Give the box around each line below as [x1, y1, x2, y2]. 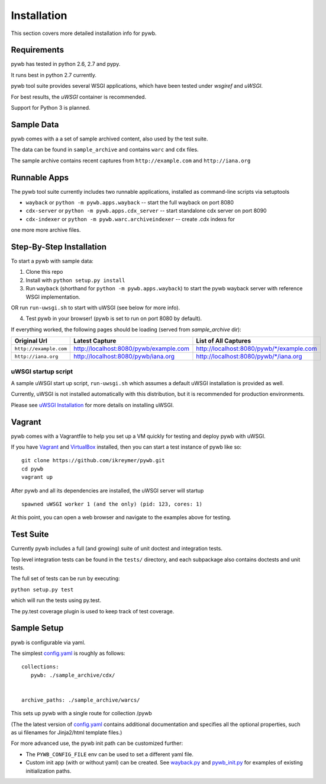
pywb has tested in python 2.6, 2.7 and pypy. [11, 60, 121, 68]
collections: [21, 664, 59, 670]
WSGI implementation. [25, 293, 80, 300]
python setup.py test [11, 586, 74, 593]
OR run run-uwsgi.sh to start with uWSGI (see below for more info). [11, 304, 180, 311]
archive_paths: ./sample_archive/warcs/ [21, 696, 140, 703]
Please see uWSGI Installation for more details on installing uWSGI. [11, 401, 174, 408]
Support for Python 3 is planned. [11, 104, 91, 111]
